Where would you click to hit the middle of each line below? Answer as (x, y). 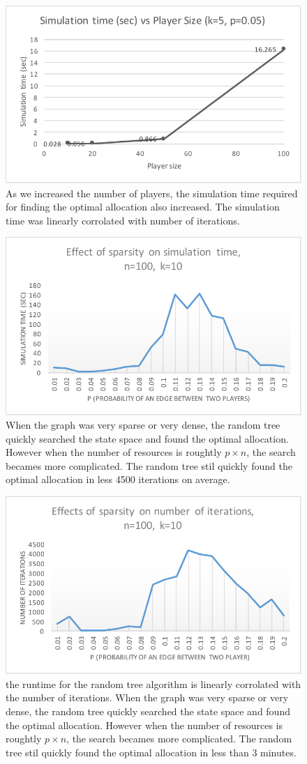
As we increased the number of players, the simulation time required (152, 193)
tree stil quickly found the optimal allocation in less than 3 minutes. (151, 752)
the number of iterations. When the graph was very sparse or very (147, 697)
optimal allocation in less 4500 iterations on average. (118, 479)
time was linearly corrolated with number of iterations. (123, 220)
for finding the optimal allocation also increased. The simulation (143, 207)
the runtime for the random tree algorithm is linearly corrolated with (153, 683)
